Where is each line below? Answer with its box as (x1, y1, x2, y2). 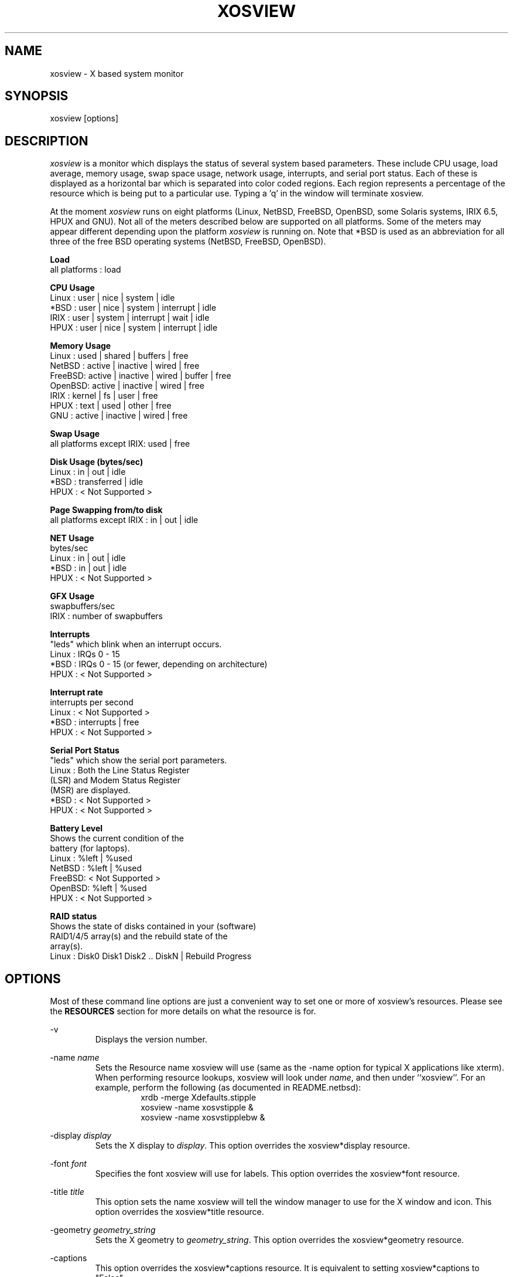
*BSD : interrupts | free (50, 717, 139, 728)
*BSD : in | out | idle (50, 563, 127, 573)
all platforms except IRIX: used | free (50, 439, 190, 449)
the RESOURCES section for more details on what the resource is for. (50, 1006, 316, 1017)
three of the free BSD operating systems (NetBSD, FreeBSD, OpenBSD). (50, 236, 326, 247)
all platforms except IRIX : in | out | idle (50, 515, 199, 525)
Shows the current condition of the (50, 833, 184, 844)
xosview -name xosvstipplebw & (141, 1112, 265, 1123)
